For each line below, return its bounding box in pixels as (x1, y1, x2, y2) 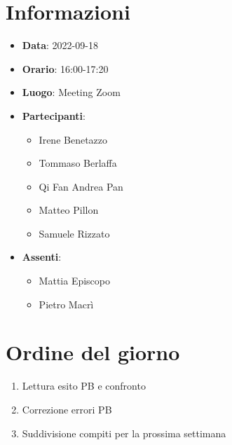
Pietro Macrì (39, 296, 94, 311)
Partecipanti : (22, 108, 86, 123)
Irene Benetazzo (39, 132, 108, 146)
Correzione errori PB (22, 402, 112, 416)
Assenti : (22, 249, 62, 264)
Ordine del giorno (6, 338, 180, 367)
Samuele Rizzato (39, 226, 110, 240)
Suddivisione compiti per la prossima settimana (22, 425, 226, 440)
